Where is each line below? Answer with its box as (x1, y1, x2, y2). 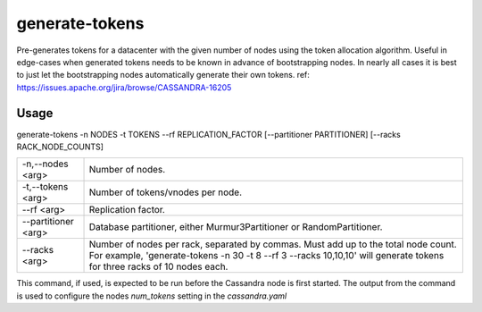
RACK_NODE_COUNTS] (16, 141, 104, 152)
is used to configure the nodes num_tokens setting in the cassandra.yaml (16, 291, 287, 301)
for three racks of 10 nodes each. (88, 260, 229, 273)
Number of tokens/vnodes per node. (88, 186, 243, 198)
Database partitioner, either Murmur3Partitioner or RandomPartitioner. (88, 221, 383, 233)
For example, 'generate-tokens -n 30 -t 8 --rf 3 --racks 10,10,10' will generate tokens (88, 249, 445, 262)
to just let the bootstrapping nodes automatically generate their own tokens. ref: (16, 70, 310, 80)
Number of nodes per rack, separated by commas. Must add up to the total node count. (88, 238, 457, 250)
